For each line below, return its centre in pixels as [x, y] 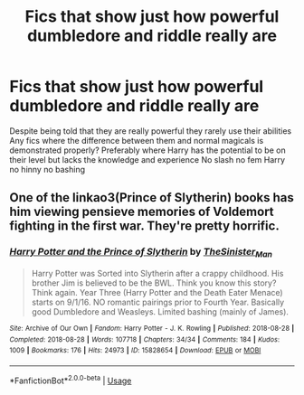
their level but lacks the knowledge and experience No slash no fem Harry [147, 159]
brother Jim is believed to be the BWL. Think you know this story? [154, 283]
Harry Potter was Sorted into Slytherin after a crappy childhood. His [157, 273]
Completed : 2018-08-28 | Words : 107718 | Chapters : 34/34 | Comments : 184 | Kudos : [145, 339]
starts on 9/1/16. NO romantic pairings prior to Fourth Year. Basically [158, 302]
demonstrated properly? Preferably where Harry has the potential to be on [148, 150]
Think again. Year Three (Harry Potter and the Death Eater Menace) [157, 292]
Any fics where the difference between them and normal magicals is [137, 140]
